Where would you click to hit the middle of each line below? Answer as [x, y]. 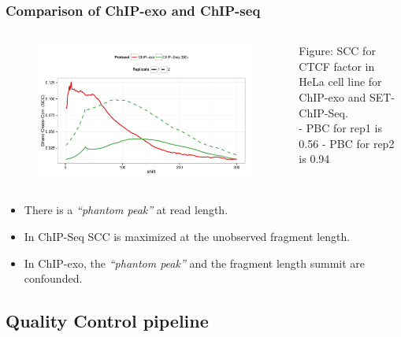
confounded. [53, 278]
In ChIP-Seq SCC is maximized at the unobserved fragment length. [187, 236]
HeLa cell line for [340, 81]
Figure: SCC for [337, 51]
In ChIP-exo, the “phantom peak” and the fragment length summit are [195, 263]
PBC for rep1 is [344, 128]
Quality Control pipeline [107, 321]
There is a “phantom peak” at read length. [126, 210]
